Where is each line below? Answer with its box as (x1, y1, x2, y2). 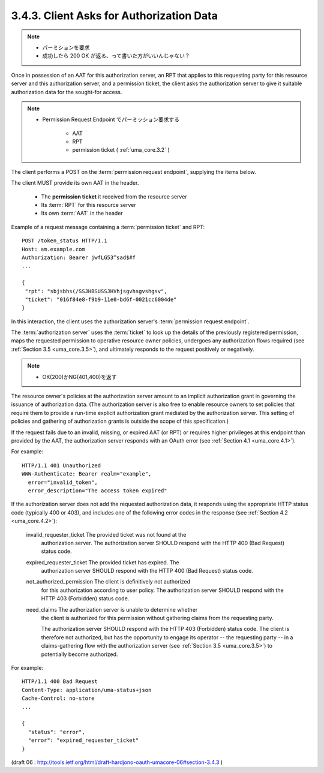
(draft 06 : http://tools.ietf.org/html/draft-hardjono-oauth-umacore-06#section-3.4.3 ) (11, 759, 223, 766)
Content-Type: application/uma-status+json (22, 687, 152, 693)
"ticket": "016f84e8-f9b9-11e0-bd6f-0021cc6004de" (25, 296, 177, 303)
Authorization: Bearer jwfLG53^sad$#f (22, 254, 136, 261)
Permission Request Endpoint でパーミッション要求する (42, 116, 180, 123)
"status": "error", (28, 729, 85, 735)
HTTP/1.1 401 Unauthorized (22, 462, 101, 469)
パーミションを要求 (42, 44, 90, 51)
